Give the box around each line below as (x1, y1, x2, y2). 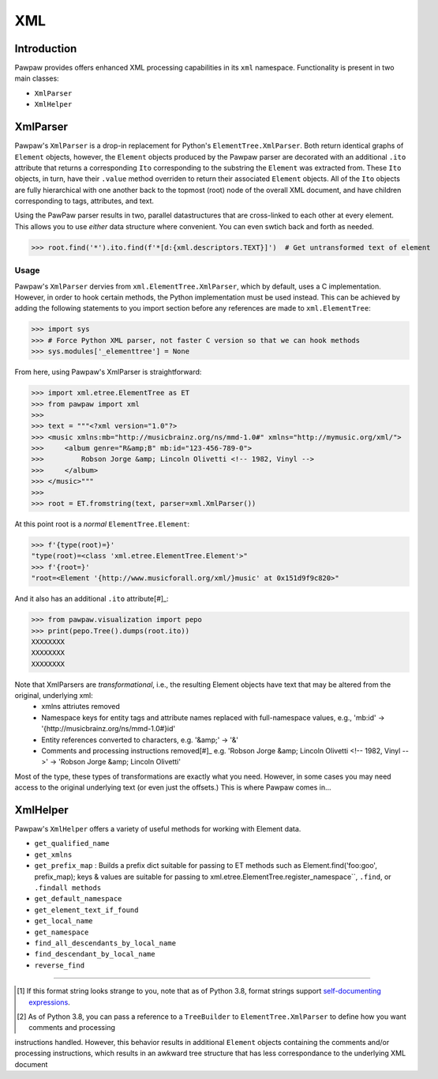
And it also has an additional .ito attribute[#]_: (14, 594, 169, 604)
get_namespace (34, 927, 89, 937)
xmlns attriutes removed (41, 702, 120, 711)
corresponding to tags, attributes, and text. (14, 196, 154, 206)
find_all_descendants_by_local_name (34, 939, 177, 948)
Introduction (14, 42, 77, 55)
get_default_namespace (34, 894, 122, 904)
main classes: (14, 74, 59, 83)
